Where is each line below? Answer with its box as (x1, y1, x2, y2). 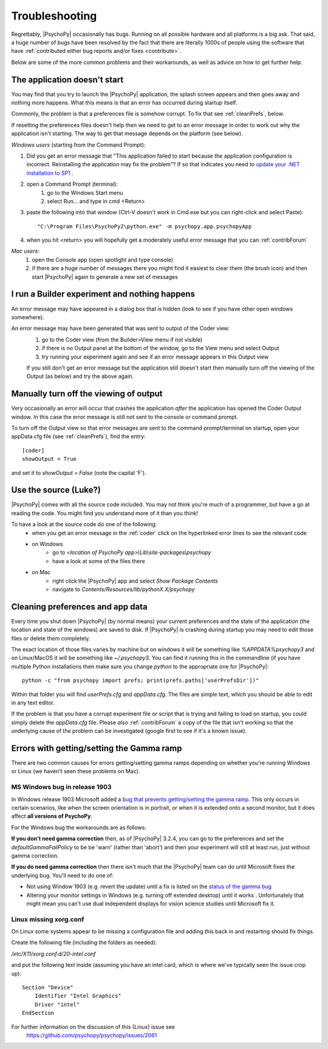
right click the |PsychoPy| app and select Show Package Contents (52, 577, 218, 584)
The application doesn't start (11, 74, 124, 85)
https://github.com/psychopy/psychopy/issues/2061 (26, 1031, 157, 1039)
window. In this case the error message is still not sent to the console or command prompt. (11, 413, 238, 420)
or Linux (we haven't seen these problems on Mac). (11, 768, 140, 775)
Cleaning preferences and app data (11, 602, 148, 612)
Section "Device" (22, 984, 73, 991)
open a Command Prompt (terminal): (26, 180, 118, 188)
